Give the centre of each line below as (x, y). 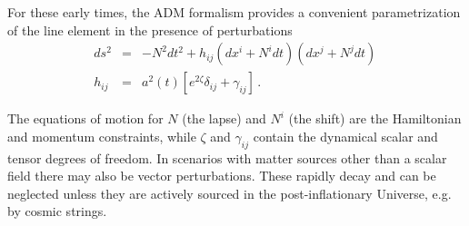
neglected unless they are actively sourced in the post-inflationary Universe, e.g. (230, 193)
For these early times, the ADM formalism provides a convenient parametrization (234, 12)
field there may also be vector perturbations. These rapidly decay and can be (222, 176)
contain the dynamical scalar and (345, 136)
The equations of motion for (85, 118)
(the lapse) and (224, 118)
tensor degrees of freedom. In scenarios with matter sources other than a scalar (227, 157)
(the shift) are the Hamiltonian (375, 118)
